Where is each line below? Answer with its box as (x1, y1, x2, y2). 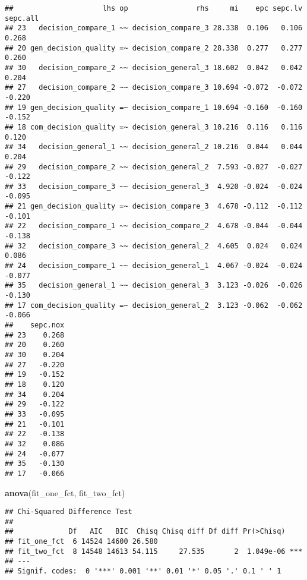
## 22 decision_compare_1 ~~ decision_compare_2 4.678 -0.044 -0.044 (5, 222, 303, 231)
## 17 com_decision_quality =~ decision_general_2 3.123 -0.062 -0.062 (5, 301, 303, 310)
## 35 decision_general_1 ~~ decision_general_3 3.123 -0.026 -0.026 (5, 281, 303, 290)
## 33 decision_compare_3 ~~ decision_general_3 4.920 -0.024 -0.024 (5, 182, 303, 191)
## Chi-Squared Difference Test (5, 508, 132, 516)
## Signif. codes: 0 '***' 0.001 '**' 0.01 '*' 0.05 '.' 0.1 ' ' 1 (5, 567, 281, 576)
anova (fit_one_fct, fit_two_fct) (5, 486, 125, 499)
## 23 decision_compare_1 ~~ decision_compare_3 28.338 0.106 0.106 (5, 24, 303, 33)
